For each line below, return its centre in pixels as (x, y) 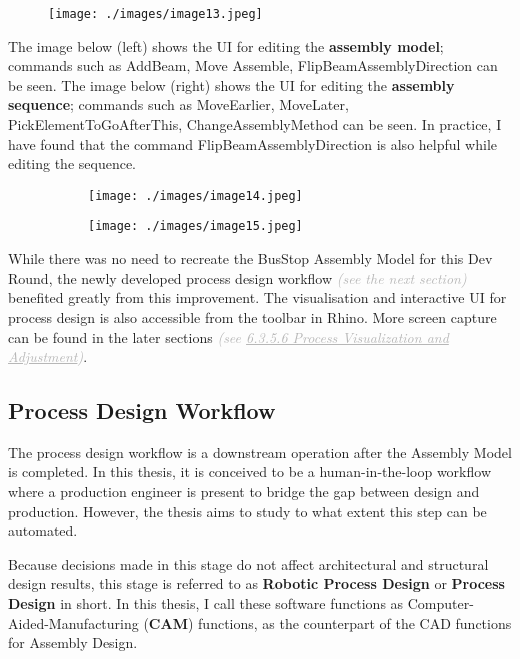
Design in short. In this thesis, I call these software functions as (206, 603)
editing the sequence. (72, 163)
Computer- (440, 603)
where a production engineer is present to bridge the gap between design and (244, 491)
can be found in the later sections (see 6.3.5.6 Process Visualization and (228, 336)
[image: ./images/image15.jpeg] (195, 226)
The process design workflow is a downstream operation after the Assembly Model (260, 451)
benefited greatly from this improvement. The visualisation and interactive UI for (257, 297)
